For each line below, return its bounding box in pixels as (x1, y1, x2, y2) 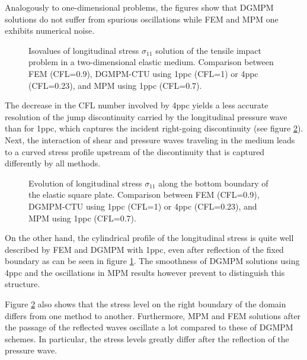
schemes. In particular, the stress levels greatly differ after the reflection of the (5, 332, 289, 345)
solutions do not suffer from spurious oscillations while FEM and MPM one (5, 12, 279, 25)
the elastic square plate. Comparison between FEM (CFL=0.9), (28, 188, 260, 201)
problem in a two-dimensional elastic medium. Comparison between (28, 56, 274, 68)
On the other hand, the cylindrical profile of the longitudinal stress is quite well (5, 232, 294, 244)
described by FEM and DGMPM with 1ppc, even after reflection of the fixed (5, 243, 284, 255)
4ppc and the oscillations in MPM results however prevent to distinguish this (5, 266, 285, 278)
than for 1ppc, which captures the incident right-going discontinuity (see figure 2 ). (5, 122, 303, 134)
